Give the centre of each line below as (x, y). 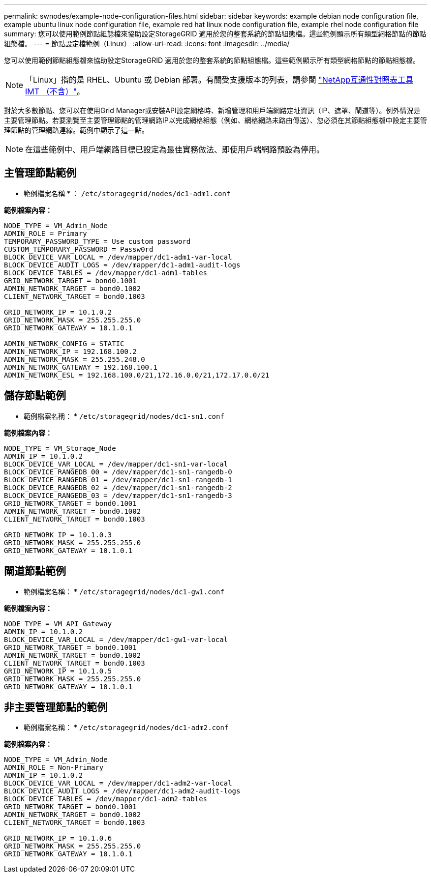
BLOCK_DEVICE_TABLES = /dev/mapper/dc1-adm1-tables (106, 273)
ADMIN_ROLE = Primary (46, 233)
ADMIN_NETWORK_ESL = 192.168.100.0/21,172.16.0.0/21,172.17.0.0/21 (137, 375)
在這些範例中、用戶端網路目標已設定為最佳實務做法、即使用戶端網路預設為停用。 (175, 149)
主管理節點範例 (40, 173)
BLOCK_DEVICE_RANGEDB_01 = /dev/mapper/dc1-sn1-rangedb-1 (118, 480)
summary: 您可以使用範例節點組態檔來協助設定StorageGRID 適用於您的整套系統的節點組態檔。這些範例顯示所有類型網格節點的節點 (215, 34)
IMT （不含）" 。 (55, 91)
